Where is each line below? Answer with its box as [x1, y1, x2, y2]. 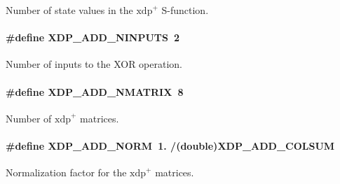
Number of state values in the [6, 3, 133, 17]
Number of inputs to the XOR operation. [6, 57, 182, 71]
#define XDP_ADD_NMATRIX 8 [6, 84, 184, 99]
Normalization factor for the [6, 165, 127, 180]
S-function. [161, 3, 209, 17]
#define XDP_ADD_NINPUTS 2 [6, 30, 180, 45]
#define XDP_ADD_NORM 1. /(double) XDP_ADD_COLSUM [6, 138, 335, 153]
